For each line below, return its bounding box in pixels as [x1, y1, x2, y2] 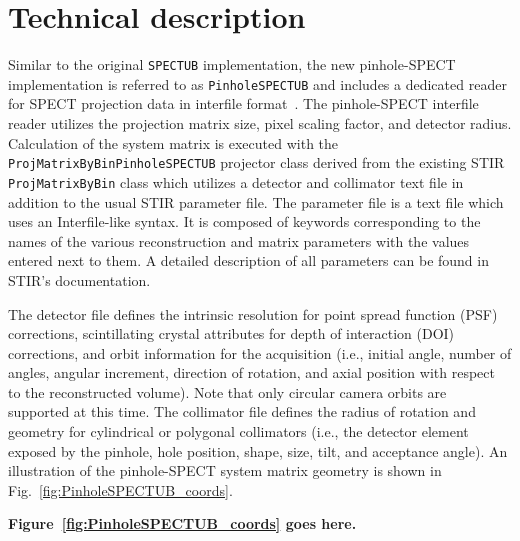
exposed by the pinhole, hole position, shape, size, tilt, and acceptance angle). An [8, 440, 508, 461]
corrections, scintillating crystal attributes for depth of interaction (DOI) [8, 323, 455, 344]
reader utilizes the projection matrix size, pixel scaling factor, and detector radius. [8, 113, 512, 134]
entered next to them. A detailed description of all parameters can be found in [8, 250, 489, 271]
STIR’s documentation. [8, 269, 151, 290]
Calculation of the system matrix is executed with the [8, 132, 339, 153]
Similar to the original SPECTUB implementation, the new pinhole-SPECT [8, 54, 456, 75]
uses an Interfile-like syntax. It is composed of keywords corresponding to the [8, 211, 481, 232]
